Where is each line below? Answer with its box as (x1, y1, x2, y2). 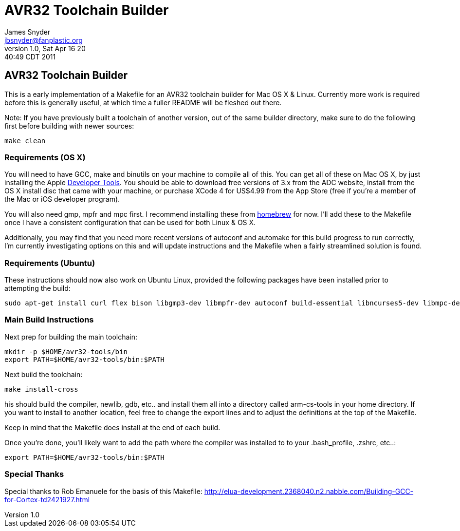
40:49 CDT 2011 (4, 52, 56, 61)
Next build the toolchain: (4, 370, 83, 379)
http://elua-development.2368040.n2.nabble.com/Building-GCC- (204, 487, 414, 495)
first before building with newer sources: (4, 121, 134, 130)
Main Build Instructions (4, 315, 94, 325)
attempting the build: (4, 284, 71, 293)
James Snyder (4, 27, 51, 36)
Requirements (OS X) (4, 152, 86, 162)
